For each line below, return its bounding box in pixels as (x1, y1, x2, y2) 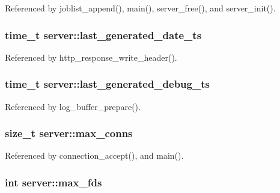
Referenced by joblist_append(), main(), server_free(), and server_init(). (5, 2, 276, 14)
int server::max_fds (5, 174, 102, 189)
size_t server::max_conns (5, 126, 133, 141)
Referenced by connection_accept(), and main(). (5, 149, 184, 162)
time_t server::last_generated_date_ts (5, 27, 202, 42)
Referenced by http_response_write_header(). (5, 51, 177, 63)
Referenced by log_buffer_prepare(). (5, 100, 141, 112)
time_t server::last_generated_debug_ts (5, 76, 210, 91)
